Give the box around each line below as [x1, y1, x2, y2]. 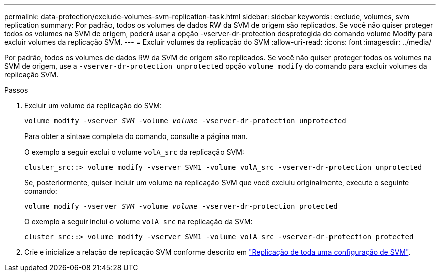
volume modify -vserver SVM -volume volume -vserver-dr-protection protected [24, 202, 338, 210]
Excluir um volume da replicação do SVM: [24, 101, 162, 110]
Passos [4, 86, 28, 94]
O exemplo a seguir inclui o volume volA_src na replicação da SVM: [24, 217, 253, 226]
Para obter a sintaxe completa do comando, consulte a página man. [24, 132, 248, 141]
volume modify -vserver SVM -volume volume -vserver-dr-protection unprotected [24, 117, 346, 125]
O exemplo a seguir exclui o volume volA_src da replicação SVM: [24, 148, 244, 156]
